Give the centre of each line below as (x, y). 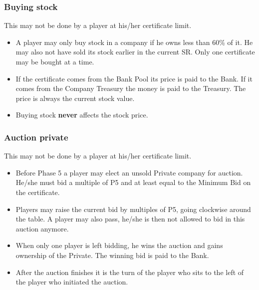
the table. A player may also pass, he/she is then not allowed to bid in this (130, 219)
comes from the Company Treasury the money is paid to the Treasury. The (131, 88)
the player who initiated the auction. (72, 282)
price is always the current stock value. (75, 98)
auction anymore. (42, 228)
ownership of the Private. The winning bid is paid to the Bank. (112, 255)
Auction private (36, 137)
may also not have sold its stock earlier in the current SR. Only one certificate (135, 52)
